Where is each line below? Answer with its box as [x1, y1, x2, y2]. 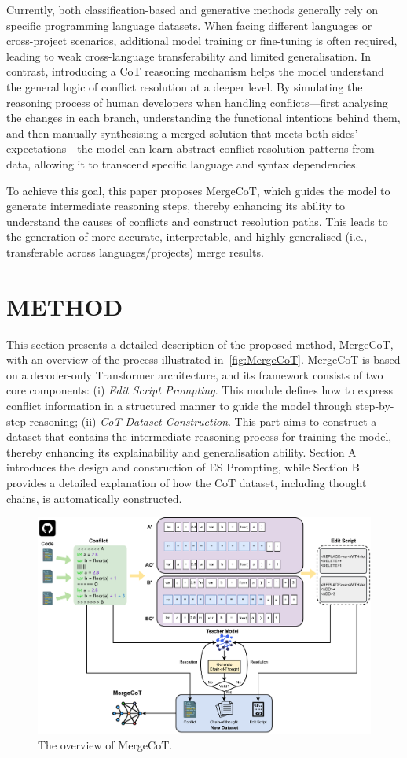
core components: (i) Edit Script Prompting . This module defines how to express [6, 382, 393, 398]
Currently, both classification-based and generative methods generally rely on [6, 2, 379, 17]
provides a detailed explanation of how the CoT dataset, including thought [6, 474, 367, 490]
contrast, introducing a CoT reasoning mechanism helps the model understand [6, 63, 384, 79]
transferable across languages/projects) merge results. [6, 243, 264, 260]
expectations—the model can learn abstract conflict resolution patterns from [6, 140, 375, 157]
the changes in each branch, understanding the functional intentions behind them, [6, 109, 401, 126]
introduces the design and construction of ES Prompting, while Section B [6, 459, 360, 475]
